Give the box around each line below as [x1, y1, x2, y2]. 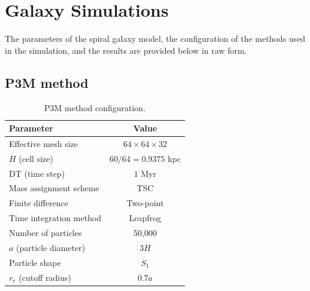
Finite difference [9, 197, 69, 209]
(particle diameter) [16, 241, 86, 253]
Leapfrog [129, 212, 162, 224]
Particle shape [9, 256, 61, 268]
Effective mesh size [9, 137, 78, 149]
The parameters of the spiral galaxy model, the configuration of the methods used [5, 32, 306, 45]
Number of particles [9, 226, 82, 239]
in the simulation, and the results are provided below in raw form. [5, 44, 247, 56]
